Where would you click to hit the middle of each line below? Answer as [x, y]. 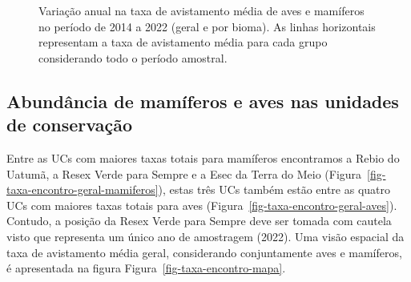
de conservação [69, 125]
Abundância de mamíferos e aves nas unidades [203, 101]
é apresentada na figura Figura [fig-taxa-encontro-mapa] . [146, 268]
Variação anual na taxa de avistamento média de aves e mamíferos [201, 10]
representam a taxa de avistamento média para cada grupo [183, 42]
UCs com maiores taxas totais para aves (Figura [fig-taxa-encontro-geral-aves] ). [202, 205]
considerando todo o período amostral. [133, 57]
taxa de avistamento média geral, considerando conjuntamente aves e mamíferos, [204, 252]
